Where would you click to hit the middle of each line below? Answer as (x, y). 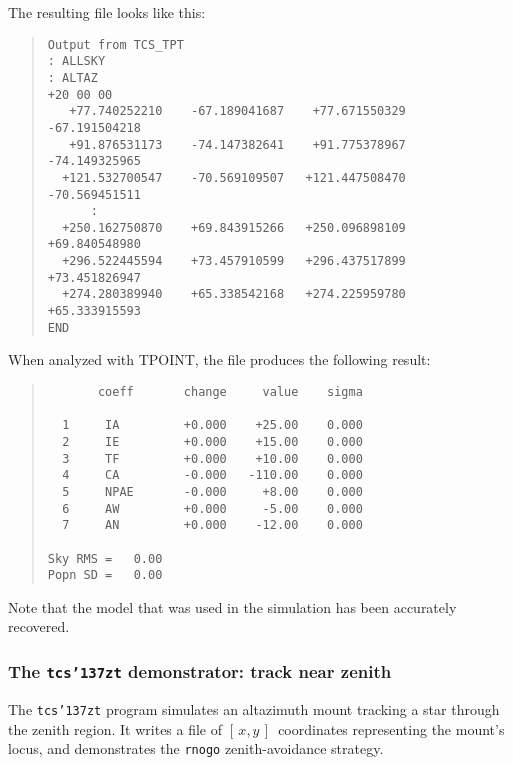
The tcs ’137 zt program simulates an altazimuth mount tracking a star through (254, 708)
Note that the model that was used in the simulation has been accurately (232, 606)
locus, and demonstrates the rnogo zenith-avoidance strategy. (196, 748)
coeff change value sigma (230, 392)
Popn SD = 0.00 (105, 575)
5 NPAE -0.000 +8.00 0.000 (212, 491)
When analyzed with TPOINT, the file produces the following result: (219, 359)
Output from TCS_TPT (115, 44)
